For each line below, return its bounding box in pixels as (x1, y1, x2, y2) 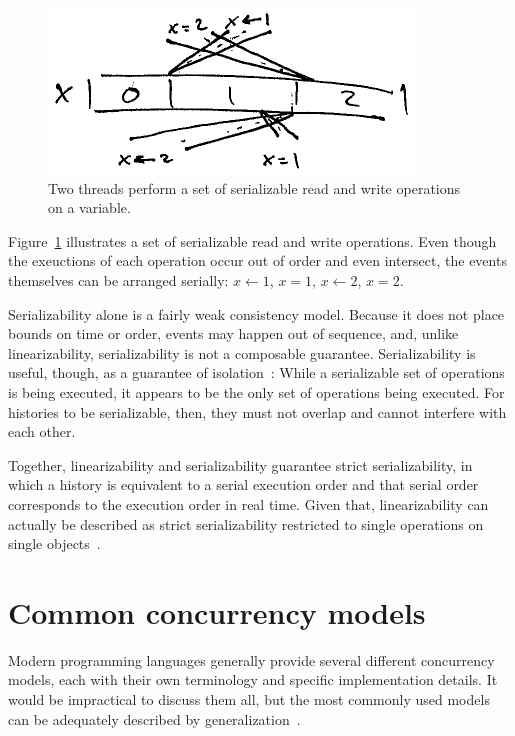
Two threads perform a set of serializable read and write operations (48, 177, 461, 198)
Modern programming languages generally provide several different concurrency (8, 649, 495, 670)
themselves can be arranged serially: (8, 269, 229, 290)
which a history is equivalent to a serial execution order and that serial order (8, 474, 479, 495)
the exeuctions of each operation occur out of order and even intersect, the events (8, 250, 507, 271)
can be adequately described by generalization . (8, 708, 301, 729)
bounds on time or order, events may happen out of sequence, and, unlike (8, 323, 459, 344)
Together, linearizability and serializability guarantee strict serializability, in (8, 454, 473, 475)
